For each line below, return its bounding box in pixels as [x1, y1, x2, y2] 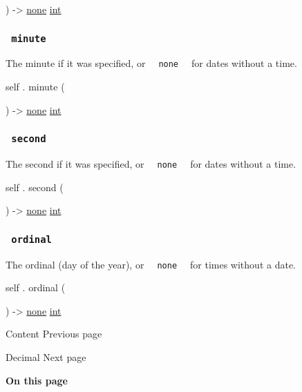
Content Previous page [6, 326, 102, 341]
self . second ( [6, 179, 64, 194]
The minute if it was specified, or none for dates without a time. [6, 56, 297, 70]
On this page [6, 373, 68, 387]
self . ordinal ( [6, 280, 66, 295]
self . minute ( [6, 79, 65, 94]
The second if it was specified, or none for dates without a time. [6, 157, 296, 170]
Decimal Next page [6, 350, 86, 364]
